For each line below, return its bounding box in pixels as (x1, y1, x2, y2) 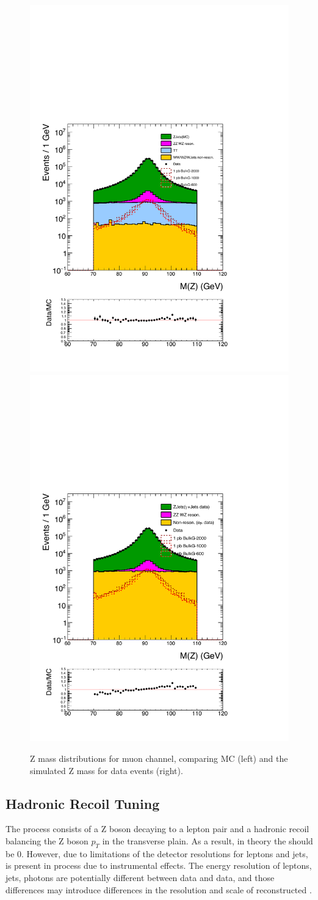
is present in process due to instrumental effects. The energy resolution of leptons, (5, 859, 312, 872)
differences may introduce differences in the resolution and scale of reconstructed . (5, 883, 312, 896)
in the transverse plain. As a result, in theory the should (102, 835, 313, 847)
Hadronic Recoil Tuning (5, 794, 160, 813)
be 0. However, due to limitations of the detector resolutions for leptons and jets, (5, 847, 308, 860)
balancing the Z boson (5, 835, 89, 847)
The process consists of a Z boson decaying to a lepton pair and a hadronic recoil (5, 822, 309, 835)
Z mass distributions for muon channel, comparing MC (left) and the (30, 752, 288, 765)
